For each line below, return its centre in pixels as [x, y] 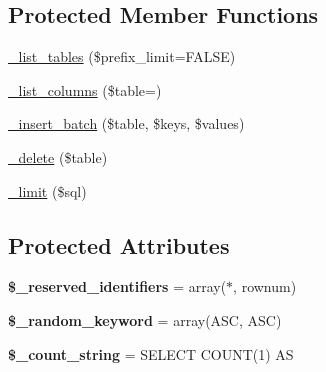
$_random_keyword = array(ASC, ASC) [145, 319]
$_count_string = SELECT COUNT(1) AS [151, 353]
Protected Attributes [119, 244]
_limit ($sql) [47, 190]
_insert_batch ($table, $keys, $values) [126, 123]
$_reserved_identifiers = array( [117, 286]
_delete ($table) [58, 156]
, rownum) [265, 286]
